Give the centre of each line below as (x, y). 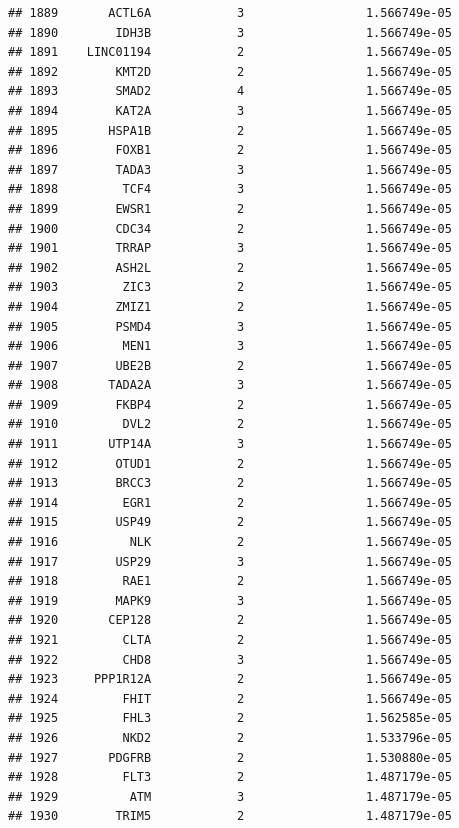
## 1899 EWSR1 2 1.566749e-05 (230, 208)
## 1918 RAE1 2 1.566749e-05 (230, 581)
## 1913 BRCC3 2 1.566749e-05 (230, 483)
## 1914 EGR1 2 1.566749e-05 (230, 502)
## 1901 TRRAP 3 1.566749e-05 (230, 248)
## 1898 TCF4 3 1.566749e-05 (230, 189)
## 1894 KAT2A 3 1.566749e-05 (230, 110)
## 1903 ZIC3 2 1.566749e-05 (230, 287)
